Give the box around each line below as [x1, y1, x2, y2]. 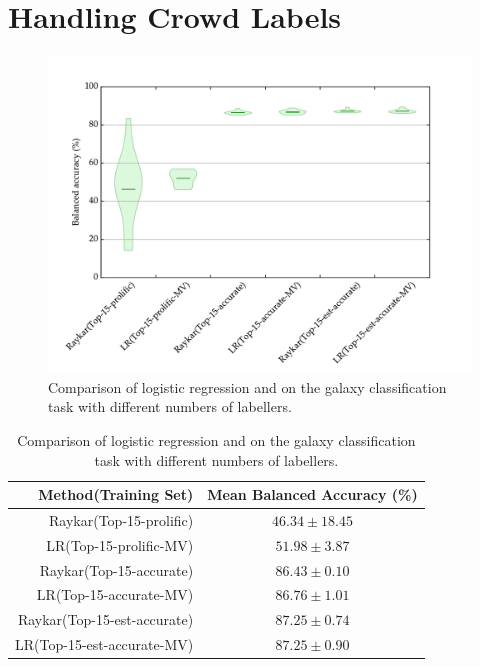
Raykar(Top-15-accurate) [39, 559, 194, 580]
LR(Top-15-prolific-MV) [46, 534, 194, 555]
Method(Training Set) [38, 484, 194, 505]
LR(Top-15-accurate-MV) [36, 584, 194, 605]
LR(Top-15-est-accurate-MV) [15, 634, 194, 655]
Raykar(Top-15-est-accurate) [17, 609, 194, 630]
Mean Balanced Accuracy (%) [207, 484, 418, 505]
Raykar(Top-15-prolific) [49, 509, 194, 530]
